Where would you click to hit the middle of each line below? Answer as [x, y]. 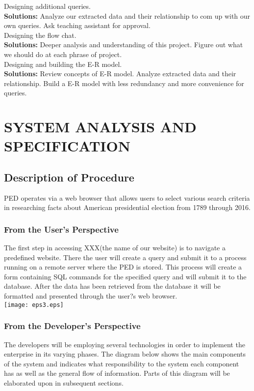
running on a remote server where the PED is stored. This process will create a [123, 267]
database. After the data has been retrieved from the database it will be [112, 286]
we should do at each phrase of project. [63, 54]
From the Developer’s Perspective [72, 326]
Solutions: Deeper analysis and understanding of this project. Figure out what [124, 45]
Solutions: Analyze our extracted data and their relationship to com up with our [127, 15]
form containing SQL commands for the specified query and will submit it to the [125, 276]
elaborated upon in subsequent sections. [64, 382]
